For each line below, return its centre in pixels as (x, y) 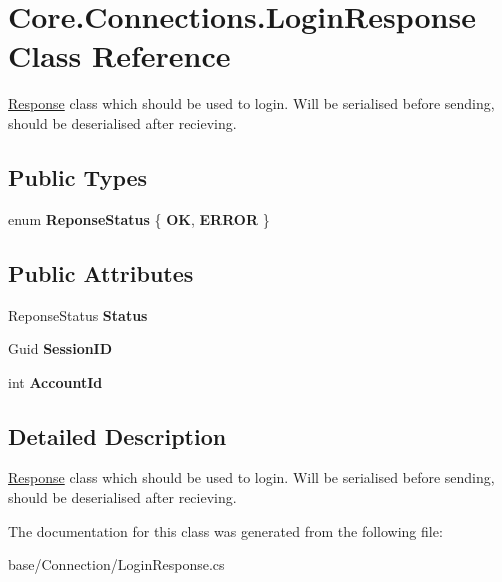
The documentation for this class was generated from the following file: (225, 530)
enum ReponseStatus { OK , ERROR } (139, 218)
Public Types (78, 176)
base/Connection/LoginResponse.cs (116, 564)
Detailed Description (117, 435)
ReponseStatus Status (78, 314)
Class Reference (119, 55)
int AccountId (55, 381)
